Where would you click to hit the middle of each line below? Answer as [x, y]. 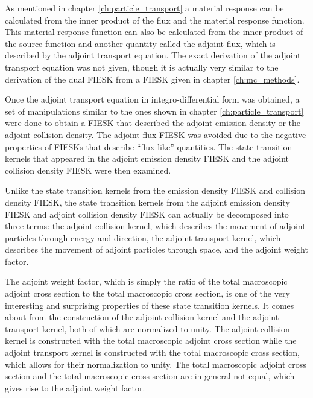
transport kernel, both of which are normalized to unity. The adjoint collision [147, 328]
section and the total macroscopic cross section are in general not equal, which [150, 376]
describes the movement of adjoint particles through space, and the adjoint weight [156, 249]
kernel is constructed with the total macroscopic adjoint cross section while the [151, 340]
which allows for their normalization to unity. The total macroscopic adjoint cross [156, 364]
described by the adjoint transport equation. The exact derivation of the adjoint [153, 55]
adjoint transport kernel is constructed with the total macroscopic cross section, [152, 352]
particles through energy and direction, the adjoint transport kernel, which [143, 237]
